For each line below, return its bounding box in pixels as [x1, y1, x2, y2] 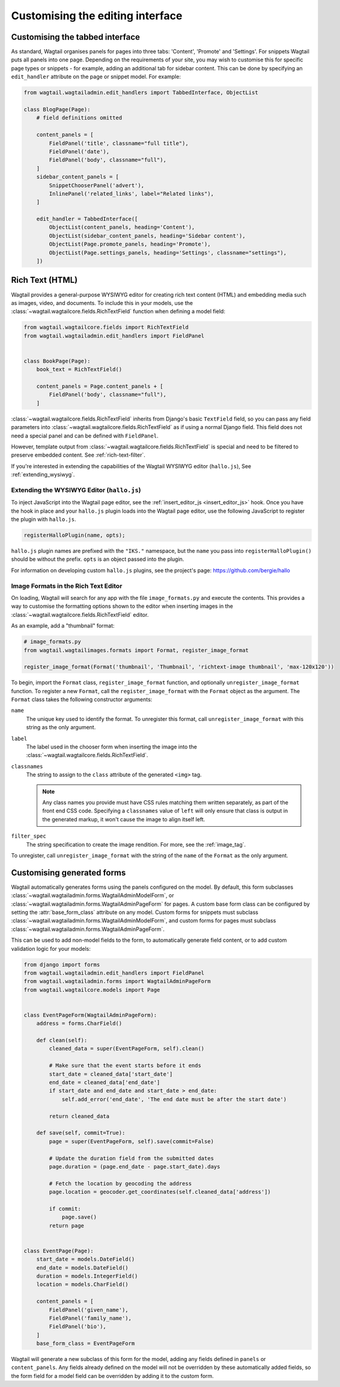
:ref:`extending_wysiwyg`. [11, 471, 75, 478]
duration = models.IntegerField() [36, 1273, 138, 1279]
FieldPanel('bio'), [49, 1323, 106, 1330]
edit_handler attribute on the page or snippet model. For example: [11, 73, 181, 81]
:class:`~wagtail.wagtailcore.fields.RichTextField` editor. [11, 611, 149, 618]
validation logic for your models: [11, 945, 91, 952]
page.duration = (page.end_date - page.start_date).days [49, 1163, 220, 1170]
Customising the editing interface [11, 9, 183, 22]
